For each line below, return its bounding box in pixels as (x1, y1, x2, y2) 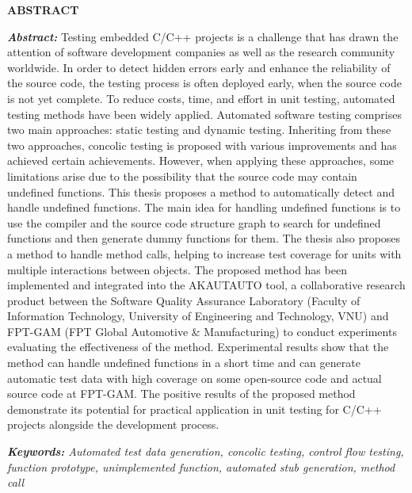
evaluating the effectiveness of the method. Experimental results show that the (7, 338, 389, 355)
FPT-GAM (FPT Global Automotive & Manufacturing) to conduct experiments (7, 323, 397, 339)
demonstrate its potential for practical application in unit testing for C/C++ (7, 400, 382, 417)
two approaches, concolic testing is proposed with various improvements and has (7, 136, 397, 153)
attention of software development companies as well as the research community (7, 44, 395, 60)
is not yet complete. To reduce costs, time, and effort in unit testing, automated (7, 90, 395, 106)
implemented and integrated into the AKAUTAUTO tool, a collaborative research (7, 277, 406, 293)
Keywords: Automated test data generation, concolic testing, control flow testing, (7, 443, 404, 460)
